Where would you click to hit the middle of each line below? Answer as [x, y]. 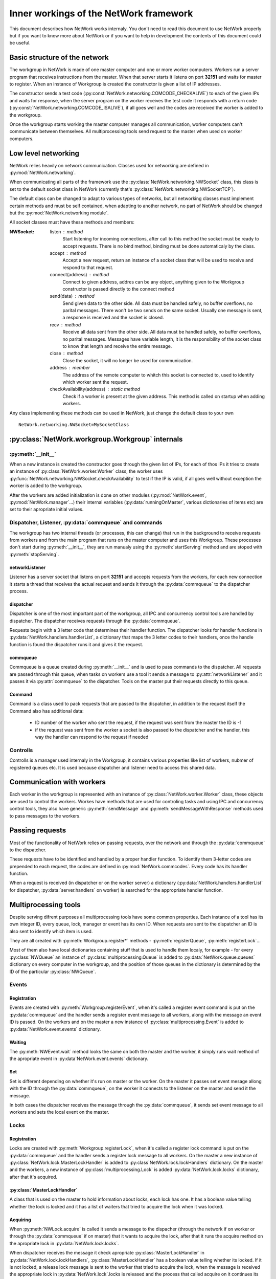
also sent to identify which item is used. [51, 931]
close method [66, 354]
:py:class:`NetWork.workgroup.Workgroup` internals [96, 439]
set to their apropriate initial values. [47, 510]
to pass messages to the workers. [45, 815]
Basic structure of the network [59, 58]
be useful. [20, 43]
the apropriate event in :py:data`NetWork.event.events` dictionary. [79, 1059]
